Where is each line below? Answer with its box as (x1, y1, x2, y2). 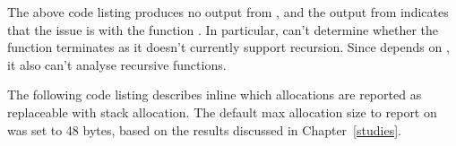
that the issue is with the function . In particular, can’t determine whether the (7, 20, 439, 39)
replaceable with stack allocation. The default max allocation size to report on (7, 102, 437, 121)
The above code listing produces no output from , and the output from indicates (7, 3, 449, 21)
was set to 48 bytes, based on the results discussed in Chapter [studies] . (7, 120, 401, 139)
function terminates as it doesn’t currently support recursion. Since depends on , (7, 38, 450, 56)
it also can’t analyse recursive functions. (7, 55, 227, 73)
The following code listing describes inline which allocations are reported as (7, 85, 422, 104)
